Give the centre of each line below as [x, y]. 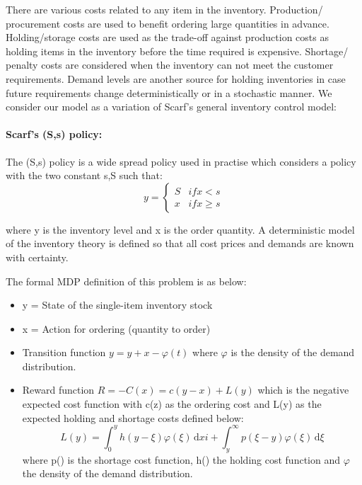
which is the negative [303, 390]
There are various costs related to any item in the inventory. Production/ [164, 9]
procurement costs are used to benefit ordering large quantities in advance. [168, 23]
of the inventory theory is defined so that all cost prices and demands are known [180, 243]
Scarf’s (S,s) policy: [54, 134]
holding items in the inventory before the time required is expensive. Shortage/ [177, 51]
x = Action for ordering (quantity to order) [116, 328]
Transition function [64, 352]
